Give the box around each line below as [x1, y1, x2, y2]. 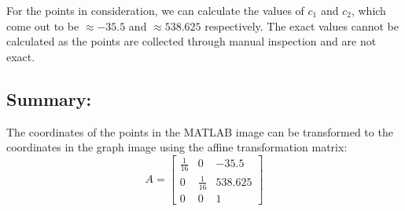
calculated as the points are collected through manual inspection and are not [6, 33, 377, 49]
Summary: [6, 86, 92, 111]
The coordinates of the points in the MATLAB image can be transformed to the [6, 123, 393, 140]
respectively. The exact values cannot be [204, 17, 399, 34]
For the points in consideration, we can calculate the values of [6, 2, 304, 18]
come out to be [6, 17, 79, 34]
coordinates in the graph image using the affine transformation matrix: [6, 139, 348, 155]
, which [351, 2, 386, 18]
